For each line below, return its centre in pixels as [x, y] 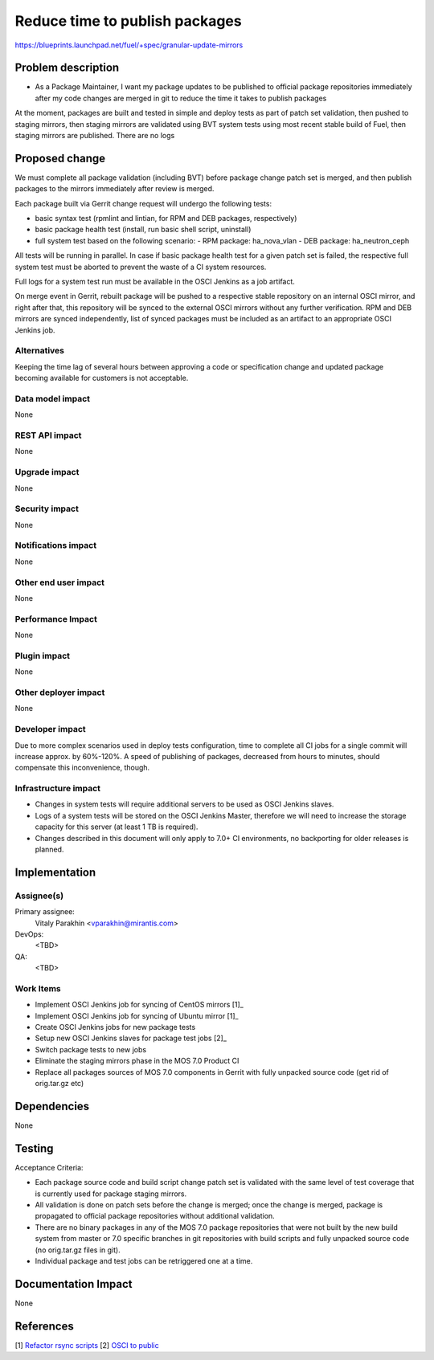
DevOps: [29, 934]
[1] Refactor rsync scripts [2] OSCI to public [87, 1345]
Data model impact [53, 398]
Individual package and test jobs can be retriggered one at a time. [144, 1260]
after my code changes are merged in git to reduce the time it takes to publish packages [181, 98]
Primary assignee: [45, 912]
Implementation [55, 872]
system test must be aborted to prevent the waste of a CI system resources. [141, 267]
